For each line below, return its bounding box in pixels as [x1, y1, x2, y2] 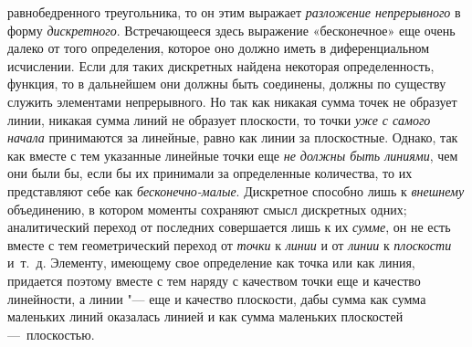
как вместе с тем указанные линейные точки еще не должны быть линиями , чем [7, 145, 458, 164]
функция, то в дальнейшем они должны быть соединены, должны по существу [7, 74, 446, 93]
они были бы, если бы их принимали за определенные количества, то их [7, 163, 413, 183]
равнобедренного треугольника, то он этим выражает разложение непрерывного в [7, 3, 461, 21]
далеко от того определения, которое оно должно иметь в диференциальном [7, 38, 430, 58]
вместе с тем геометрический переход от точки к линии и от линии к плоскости [7, 235, 452, 254]
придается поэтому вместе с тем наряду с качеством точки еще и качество [7, 270, 421, 289]
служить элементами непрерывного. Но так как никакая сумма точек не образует [7, 91, 457, 110]
